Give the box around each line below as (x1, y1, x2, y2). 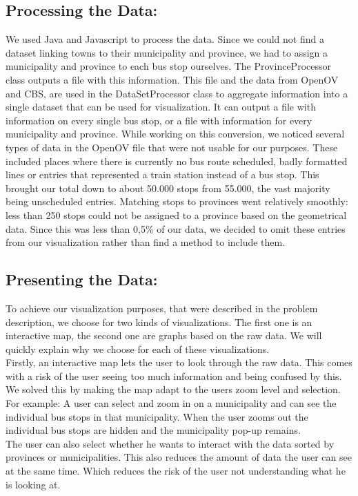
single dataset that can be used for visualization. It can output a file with (6, 99, 316, 114)
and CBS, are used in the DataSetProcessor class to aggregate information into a (6, 86, 348, 100)
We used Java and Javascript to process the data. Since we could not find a (6, 32, 324, 46)
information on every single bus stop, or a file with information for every (6, 113, 312, 127)
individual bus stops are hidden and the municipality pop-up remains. (6, 423, 301, 437)
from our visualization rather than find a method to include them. (6, 235, 286, 249)
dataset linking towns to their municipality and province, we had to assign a (6, 45, 328, 59)
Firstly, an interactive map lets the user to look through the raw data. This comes (6, 355, 352, 370)
